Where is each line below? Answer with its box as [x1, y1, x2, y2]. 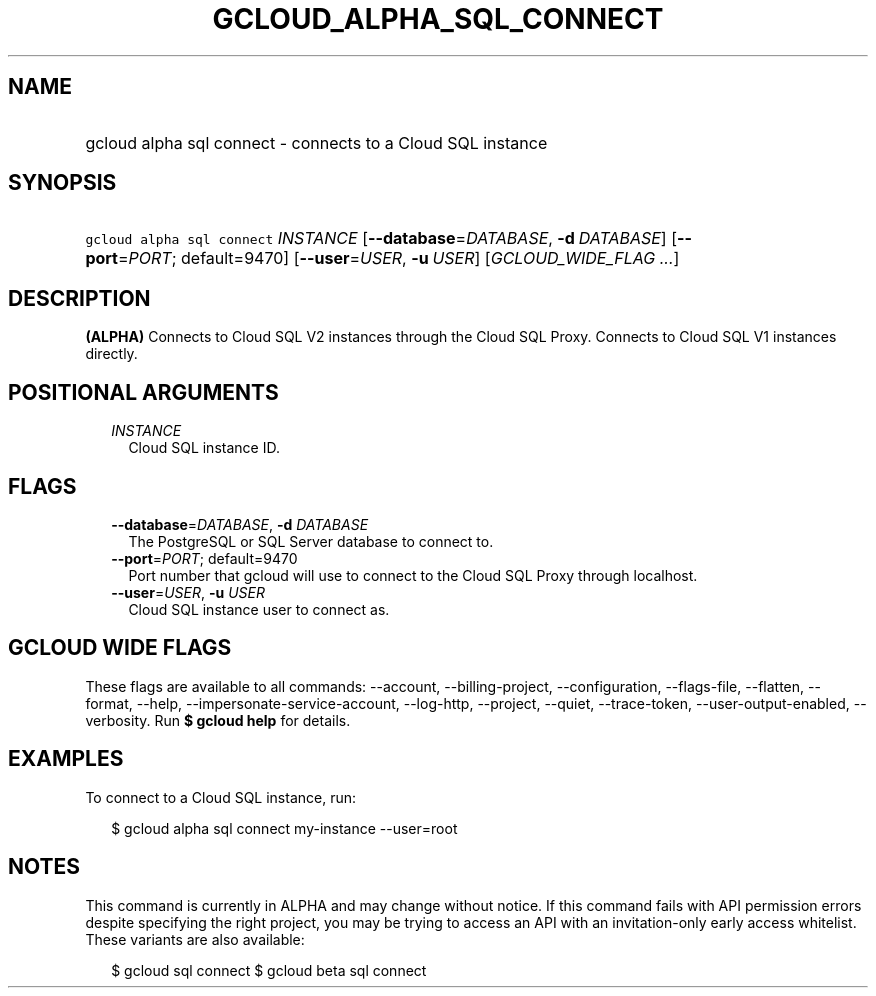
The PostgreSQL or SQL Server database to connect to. [128, 532, 494, 550]
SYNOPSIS [8, 170, 117, 196]
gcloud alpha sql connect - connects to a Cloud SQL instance [85, 132, 548, 153]
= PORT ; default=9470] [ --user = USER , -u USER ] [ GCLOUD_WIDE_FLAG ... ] [117, 248, 680, 269]
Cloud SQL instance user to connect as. [128, 600, 390, 618]
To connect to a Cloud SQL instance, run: [85, 788, 357, 806]
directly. [85, 345, 138, 363]
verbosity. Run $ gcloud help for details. [85, 711, 351, 729]
